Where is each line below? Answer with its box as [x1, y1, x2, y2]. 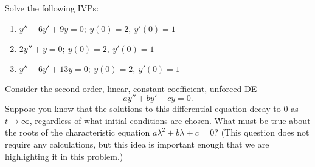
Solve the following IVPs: [5, 2, 99, 14]
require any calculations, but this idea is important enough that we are [5, 137, 269, 150]
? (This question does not [214, 126, 310, 139]
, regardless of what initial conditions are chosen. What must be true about [29, 114, 311, 126]
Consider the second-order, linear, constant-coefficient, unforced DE [5, 82, 257, 94]
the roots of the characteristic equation [5, 126, 150, 139]
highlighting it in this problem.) [5, 149, 123, 162]
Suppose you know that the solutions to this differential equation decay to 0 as [5, 102, 299, 115]
